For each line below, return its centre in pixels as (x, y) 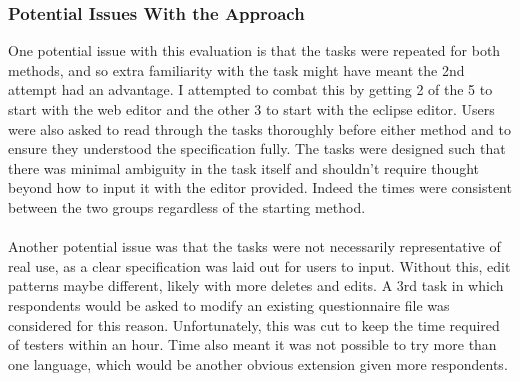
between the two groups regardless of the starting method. (187, 206)
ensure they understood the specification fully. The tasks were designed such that (257, 148)
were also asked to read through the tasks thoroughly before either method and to (259, 128)
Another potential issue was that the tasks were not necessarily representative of (254, 246)
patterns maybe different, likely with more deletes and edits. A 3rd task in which (256, 285)
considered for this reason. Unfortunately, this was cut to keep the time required (254, 324)
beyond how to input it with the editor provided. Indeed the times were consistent (260, 187)
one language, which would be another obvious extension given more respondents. (258, 363)
